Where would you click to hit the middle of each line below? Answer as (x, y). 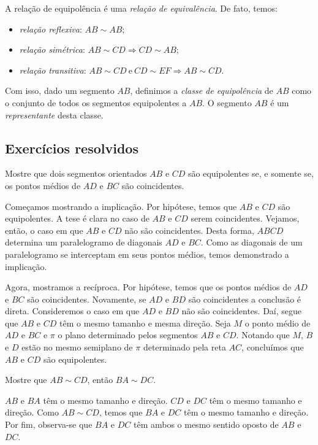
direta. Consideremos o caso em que (72, 311)
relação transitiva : (53, 70)
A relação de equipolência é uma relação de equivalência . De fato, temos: (141, 8)
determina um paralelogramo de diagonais (84, 242)
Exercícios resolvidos (72, 148)
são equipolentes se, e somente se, (251, 173)
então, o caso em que (44, 230)
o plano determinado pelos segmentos (128, 335)
